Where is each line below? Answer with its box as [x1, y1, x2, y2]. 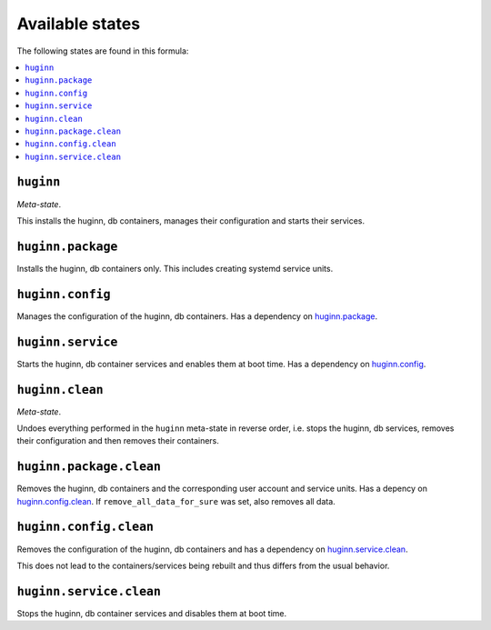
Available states [16, 14, 141, 34]
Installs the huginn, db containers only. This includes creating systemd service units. [16, 263, 334, 274]
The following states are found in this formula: [16, 45, 189, 56]
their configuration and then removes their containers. [16, 435, 220, 446]
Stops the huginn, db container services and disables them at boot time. [16, 607, 287, 618]
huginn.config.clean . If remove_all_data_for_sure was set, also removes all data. [16, 495, 336, 506]
